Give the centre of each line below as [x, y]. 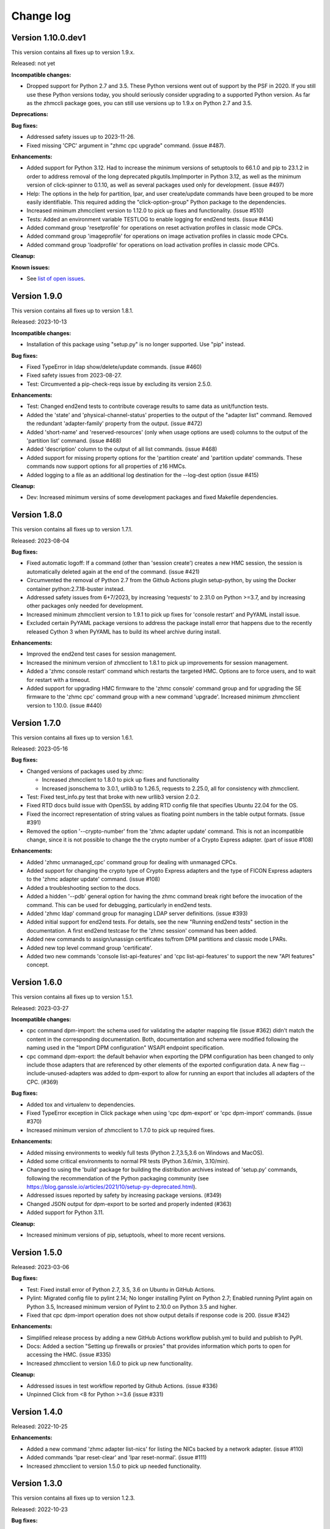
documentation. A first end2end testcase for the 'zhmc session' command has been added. [142, 930]
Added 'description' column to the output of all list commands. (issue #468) [122, 449]
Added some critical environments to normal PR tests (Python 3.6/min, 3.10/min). [128, 1161]
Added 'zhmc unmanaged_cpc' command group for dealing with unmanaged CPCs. [132, 862]
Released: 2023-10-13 [39, 322]
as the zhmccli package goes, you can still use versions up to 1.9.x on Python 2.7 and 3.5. [139, 103]
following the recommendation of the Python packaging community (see [118, 1178]
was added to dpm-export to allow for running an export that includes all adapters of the [203, 1073]
